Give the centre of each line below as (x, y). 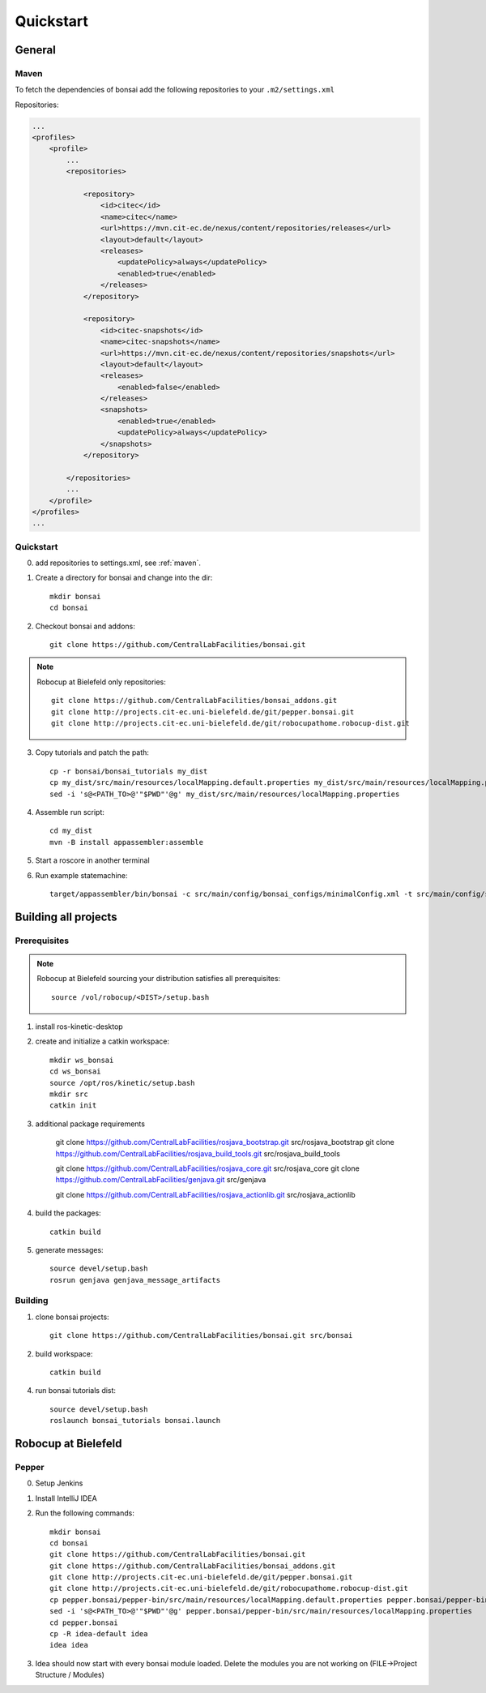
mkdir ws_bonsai (82, 1060)
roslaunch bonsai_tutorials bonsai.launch (135, 1421)
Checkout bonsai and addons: (85, 626)
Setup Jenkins (59, 1483)
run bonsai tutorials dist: (76, 1391)
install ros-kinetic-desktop (79, 1027)
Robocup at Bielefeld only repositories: (101, 682)
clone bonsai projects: (72, 1317)
